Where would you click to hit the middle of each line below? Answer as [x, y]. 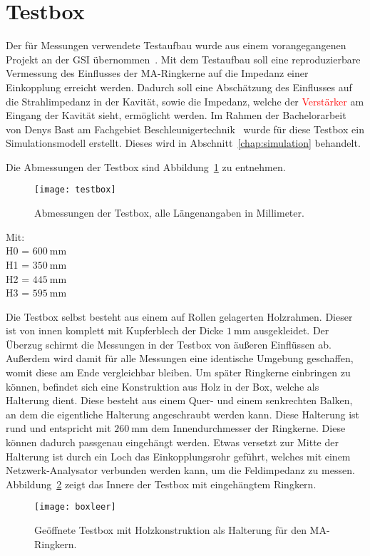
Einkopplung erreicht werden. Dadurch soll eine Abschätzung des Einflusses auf [179, 87]
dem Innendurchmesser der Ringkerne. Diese [248, 428]
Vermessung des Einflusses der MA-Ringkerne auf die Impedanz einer [157, 73]
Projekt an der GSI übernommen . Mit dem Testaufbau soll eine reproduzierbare [183, 59]
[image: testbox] [75, 190]
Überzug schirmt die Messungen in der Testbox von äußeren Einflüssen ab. [169, 344]
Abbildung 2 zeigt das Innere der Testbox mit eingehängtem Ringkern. [161, 484]
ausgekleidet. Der [292, 330]
